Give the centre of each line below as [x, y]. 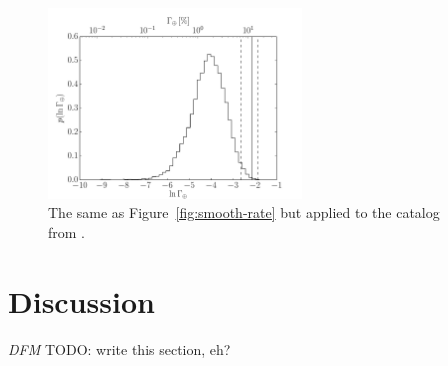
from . [67, 231]
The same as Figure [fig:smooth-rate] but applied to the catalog [244, 212]
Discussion [81, 300]
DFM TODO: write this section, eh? [119, 348]
